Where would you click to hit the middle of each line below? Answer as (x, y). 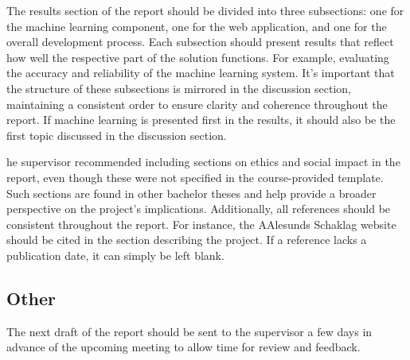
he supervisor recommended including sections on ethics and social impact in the (203, 162)
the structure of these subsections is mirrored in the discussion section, (179, 88)
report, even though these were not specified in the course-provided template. (195, 177)
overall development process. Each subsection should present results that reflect (200, 42)
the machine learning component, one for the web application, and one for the (197, 26)
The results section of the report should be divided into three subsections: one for (205, 10)
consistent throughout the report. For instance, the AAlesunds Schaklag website (201, 224)
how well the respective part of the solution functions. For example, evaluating (198, 57)
